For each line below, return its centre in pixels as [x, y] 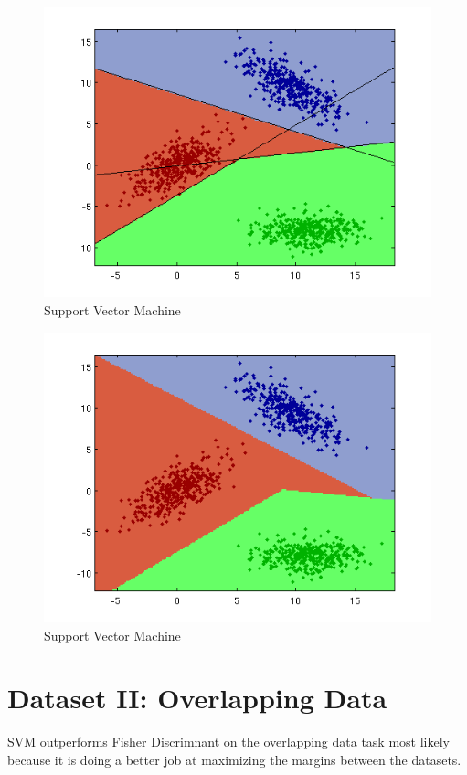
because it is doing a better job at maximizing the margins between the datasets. [234, 759]
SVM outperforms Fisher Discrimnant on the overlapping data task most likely [228, 742]
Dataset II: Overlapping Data [197, 698]
